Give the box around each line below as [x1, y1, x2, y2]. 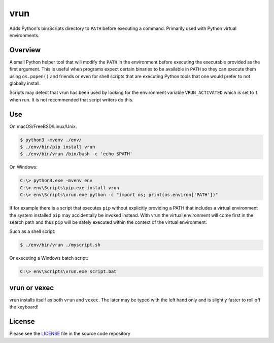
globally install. [9, 80, 41, 86]
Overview [9, 46, 41, 54]
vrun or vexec [9, 283, 54, 292]
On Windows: [9, 164, 38, 170]
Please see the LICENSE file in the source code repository [9, 330, 130, 337]
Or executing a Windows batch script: [9, 255, 88, 261]
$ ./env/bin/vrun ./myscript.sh [20, 242, 101, 248]
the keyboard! [9, 304, 39, 310]
